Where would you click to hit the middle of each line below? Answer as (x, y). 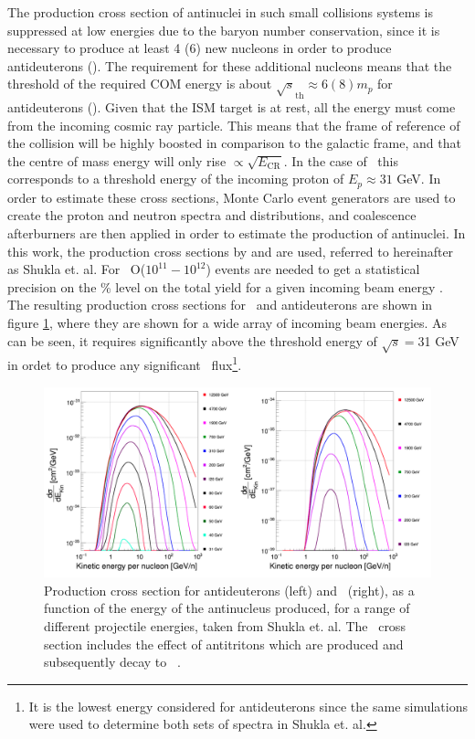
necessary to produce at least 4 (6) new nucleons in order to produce (200, 48)
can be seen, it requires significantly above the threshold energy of (192, 340)
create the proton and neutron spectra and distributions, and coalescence (212, 215)
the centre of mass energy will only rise (117, 160)
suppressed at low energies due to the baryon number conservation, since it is (224, 30)
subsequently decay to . (112, 662)
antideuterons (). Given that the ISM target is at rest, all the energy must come (232, 106)
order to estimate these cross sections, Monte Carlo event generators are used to (232, 197)
